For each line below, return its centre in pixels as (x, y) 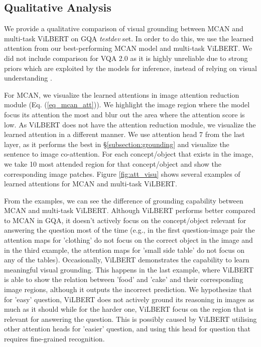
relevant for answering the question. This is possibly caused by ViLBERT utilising (130, 319)
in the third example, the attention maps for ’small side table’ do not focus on (124, 250)
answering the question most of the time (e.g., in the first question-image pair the (129, 230)
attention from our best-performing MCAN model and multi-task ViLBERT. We (128, 48)
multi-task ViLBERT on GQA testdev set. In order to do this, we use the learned (129, 38)
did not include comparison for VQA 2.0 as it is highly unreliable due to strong (126, 58)
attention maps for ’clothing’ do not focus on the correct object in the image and (128, 240)
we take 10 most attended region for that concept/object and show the (113, 163)
